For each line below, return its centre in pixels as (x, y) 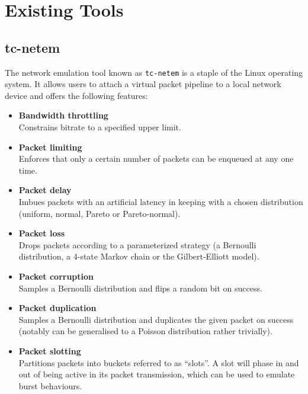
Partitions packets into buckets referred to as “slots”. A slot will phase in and (159, 362)
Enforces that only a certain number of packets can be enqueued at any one (156, 158)
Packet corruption (56, 276)
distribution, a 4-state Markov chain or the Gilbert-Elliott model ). (139, 256)
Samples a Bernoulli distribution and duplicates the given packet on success (156, 319)
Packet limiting (50, 147)
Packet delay (45, 190)
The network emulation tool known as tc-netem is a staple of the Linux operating (154, 72)
